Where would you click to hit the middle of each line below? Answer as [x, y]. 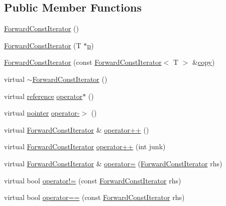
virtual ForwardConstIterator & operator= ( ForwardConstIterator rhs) [113, 163]
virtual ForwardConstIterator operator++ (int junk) [85, 146]
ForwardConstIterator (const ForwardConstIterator [83, 62]
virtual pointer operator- [42, 113]
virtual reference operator [43, 96]
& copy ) [204, 62]
